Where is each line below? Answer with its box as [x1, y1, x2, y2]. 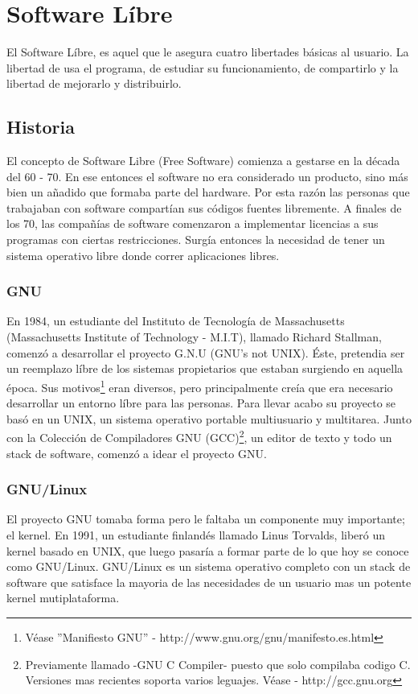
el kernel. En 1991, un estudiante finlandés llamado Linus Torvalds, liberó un [6, 526, 386, 543]
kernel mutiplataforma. [6, 589, 120, 606]
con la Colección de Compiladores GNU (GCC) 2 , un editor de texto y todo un [6, 427, 392, 445]
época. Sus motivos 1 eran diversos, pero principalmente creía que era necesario [6, 376, 393, 395]
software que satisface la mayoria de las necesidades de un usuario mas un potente [6, 573, 412, 590]
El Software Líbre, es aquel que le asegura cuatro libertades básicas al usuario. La [6, 43, 409, 60]
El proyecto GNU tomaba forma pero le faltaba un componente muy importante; [6, 510, 405, 527]
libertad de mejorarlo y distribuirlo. [6, 75, 182, 92]
